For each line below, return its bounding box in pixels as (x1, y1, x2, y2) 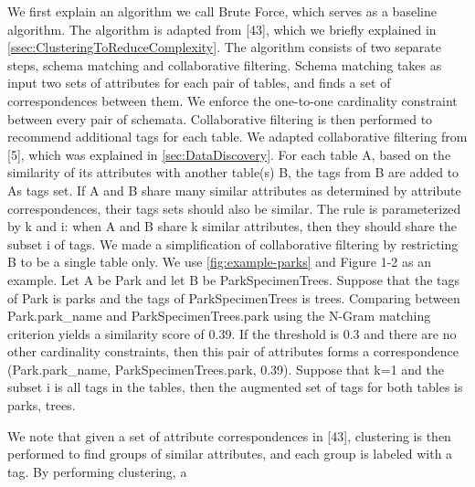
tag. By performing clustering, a (7, 461, 187, 481)
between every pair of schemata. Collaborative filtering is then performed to (7, 109, 433, 128)
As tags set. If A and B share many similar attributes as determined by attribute (7, 180, 461, 199)
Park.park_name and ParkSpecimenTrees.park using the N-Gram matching (7, 306, 431, 325)
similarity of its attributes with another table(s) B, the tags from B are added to (7, 163, 459, 182)
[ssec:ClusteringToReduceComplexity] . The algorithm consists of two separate (7, 37, 441, 57)
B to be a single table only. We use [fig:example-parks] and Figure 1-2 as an (7, 252, 431, 271)
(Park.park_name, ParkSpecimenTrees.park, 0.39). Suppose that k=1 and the (7, 359, 444, 378)
